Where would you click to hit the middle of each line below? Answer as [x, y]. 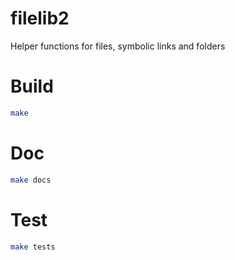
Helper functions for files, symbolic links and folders [118, 46]
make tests [33, 247]
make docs [31, 180]
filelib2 [40, 18]
